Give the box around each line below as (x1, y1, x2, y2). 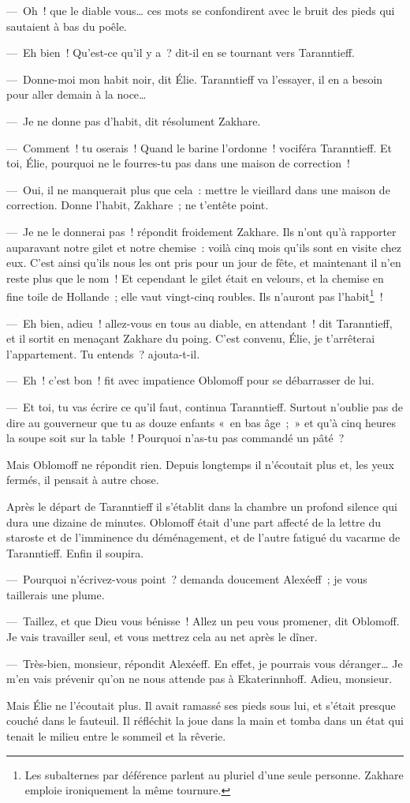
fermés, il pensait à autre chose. (6, 471, 159, 488)
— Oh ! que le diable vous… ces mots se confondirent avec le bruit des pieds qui (6, 2, 395, 18)
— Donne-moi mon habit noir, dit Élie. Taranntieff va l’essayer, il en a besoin (6, 70, 383, 87)
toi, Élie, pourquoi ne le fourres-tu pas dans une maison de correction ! (6, 155, 350, 171)
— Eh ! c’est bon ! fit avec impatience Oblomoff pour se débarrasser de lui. (6, 372, 375, 388)
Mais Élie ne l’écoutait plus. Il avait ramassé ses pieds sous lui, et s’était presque (6, 696, 396, 713)
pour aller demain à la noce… (6, 86, 147, 103)
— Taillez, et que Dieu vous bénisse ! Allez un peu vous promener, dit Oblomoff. (6, 613, 400, 629)
